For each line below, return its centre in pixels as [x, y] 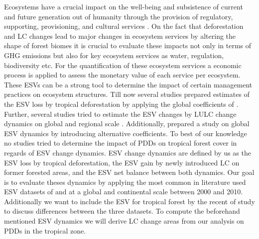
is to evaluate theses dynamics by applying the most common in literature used [125, 182]
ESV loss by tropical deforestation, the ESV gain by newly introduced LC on [122, 162]
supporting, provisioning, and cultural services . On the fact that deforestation [124, 26]
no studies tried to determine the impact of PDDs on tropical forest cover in [121, 143]
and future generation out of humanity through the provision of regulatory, [119, 16]
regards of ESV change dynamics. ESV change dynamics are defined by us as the [128, 152]
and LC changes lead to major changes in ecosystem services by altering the [120, 36]
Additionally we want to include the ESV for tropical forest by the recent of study [129, 201]
